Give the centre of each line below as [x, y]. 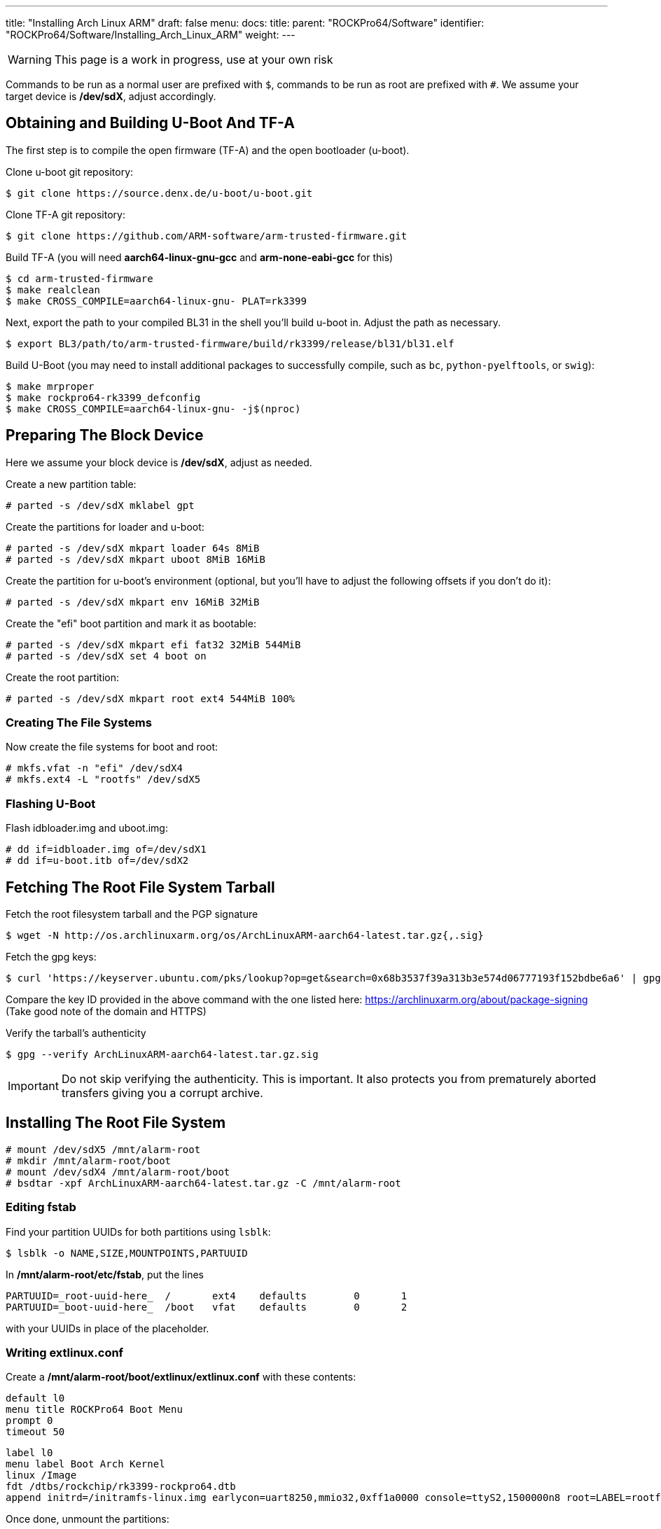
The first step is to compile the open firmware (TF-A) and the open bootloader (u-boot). [208, 150]
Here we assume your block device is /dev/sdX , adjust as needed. [159, 462]
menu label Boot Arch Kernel [85, 1464]
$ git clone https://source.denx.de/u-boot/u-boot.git [159, 193]
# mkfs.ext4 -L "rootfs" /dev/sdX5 [103, 780]
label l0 [29, 1453]
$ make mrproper [50, 386]
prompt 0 [29, 1421]
